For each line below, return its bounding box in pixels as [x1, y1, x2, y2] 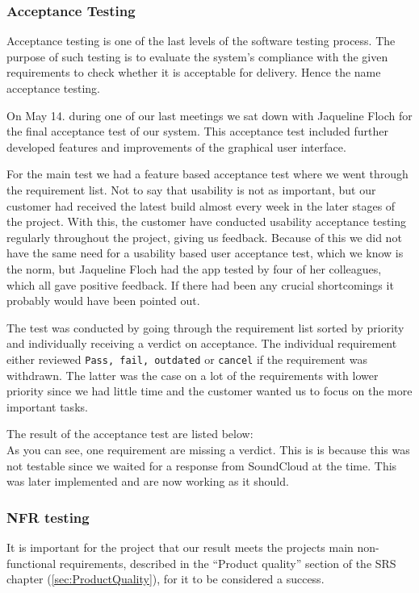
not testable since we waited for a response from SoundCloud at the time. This [6, 457, 397, 474]
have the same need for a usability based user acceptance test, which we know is [6, 244, 404, 261]
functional [6, 554, 57, 571]
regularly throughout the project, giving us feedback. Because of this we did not [6, 228, 402, 245]
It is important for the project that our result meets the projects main [6, 538, 354, 555]
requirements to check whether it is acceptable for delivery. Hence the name [6, 64, 381, 81]
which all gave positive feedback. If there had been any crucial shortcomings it [6, 276, 394, 293]
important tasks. [6, 398, 88, 415]
